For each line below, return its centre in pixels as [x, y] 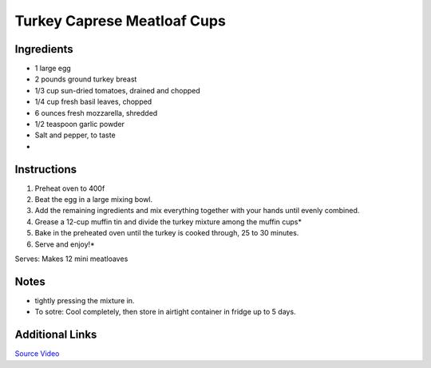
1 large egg [53, 69]
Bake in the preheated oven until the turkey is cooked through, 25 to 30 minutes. [167, 233]
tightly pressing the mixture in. [85, 300]
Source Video [37, 354]
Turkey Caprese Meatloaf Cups [121, 21]
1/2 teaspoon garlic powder [80, 125]
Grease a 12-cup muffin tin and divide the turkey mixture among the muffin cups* [168, 222]
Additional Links [56, 335]
